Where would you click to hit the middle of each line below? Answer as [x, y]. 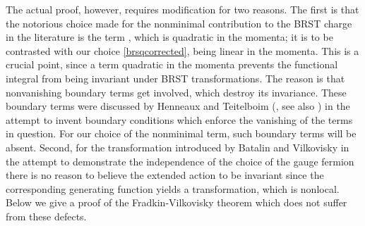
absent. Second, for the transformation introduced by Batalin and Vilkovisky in [178, 147]
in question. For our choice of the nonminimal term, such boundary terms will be [181, 133]
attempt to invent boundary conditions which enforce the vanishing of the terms [179, 119]
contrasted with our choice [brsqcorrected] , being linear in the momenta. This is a [182, 50]
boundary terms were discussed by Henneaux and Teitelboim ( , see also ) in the [178, 106]
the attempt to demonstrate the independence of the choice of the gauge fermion [180, 161]
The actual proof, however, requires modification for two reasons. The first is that [182, 9]
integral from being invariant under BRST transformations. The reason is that [175, 78]
